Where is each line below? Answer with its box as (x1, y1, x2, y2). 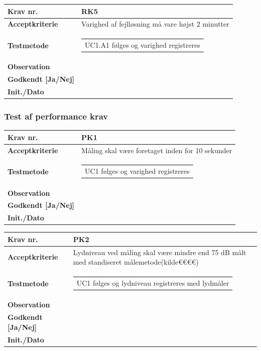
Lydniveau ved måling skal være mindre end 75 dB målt (73, 247, 246, 257)
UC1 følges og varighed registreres (85, 166, 190, 176)
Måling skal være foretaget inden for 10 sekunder (81, 145, 232, 155)
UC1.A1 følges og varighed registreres (85, 39, 200, 50)
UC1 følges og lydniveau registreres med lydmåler (76, 277, 229, 288)
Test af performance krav (4, 109, 108, 122)
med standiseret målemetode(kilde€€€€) (73, 257, 199, 267)
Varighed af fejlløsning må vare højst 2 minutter (81, 19, 229, 29)
